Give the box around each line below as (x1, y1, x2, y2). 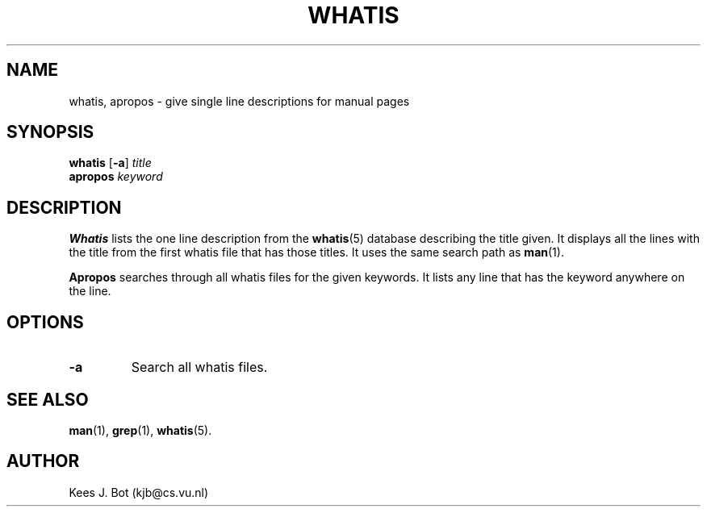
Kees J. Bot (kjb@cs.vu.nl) (69, 485, 209, 499)
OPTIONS (6, 311, 84, 332)
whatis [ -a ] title (69, 156, 152, 170)
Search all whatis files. (131, 359, 268, 376)
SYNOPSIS (6, 122, 94, 143)
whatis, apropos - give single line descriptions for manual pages (69, 94, 410, 108)
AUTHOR (6, 451, 80, 472)
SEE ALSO (6, 389, 89, 410)
